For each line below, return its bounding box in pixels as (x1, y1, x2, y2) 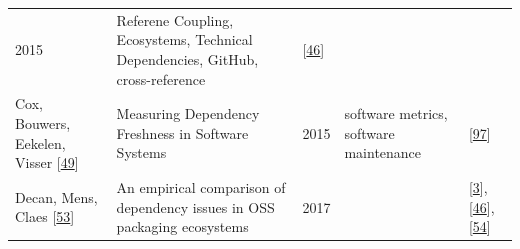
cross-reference (116, 68, 206, 89)
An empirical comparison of (116, 177, 286, 197)
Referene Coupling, (116, 9, 234, 30)
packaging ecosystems (116, 216, 249, 237)
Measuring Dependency (116, 103, 260, 124)
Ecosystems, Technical (116, 29, 253, 50)
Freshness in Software (116, 122, 249, 143)
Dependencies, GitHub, (116, 48, 259, 69)
